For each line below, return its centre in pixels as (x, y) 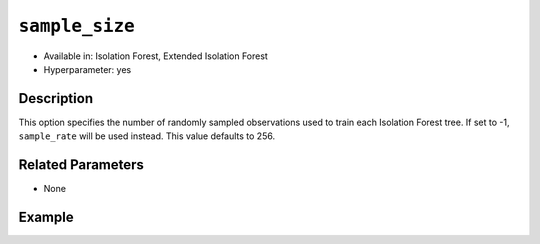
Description (56, 98)
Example (46, 216)
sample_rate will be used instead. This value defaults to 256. (146, 136)
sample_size (76, 26)
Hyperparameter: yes (87, 69)
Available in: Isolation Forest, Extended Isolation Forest (156, 56)
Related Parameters (81, 165)
